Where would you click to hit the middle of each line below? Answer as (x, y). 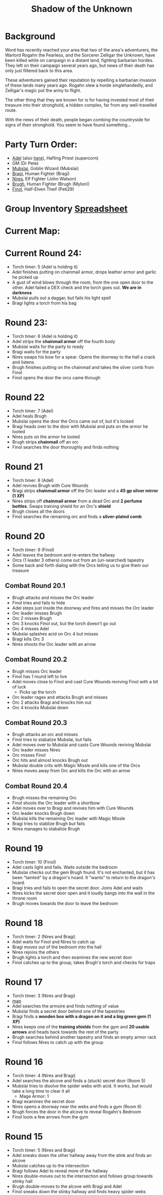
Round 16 (24, 1062)
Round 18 (24, 923)
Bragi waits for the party (36, 352)
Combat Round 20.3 (36, 723)
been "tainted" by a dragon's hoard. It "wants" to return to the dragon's (84, 878)
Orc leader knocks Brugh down (43, 813)
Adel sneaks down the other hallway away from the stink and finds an (82, 1155)
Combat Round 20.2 (36, 660)
